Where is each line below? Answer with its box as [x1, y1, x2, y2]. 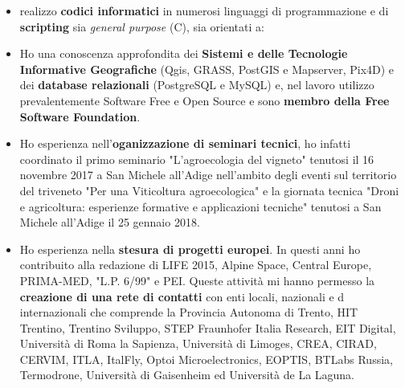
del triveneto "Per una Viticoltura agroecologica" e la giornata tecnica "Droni [19, 182, 399, 198]
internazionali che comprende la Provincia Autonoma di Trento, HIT [19, 304, 358, 321]
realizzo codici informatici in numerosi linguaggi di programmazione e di [19, 2, 389, 18]
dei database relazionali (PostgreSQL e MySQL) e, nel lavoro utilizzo [19, 76, 374, 93]
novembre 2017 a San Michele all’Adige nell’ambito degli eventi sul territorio [19, 166, 397, 183]
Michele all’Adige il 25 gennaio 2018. [19, 214, 200, 231]
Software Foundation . [19, 108, 141, 125]
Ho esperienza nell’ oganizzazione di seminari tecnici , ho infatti [19, 135, 351, 152]
